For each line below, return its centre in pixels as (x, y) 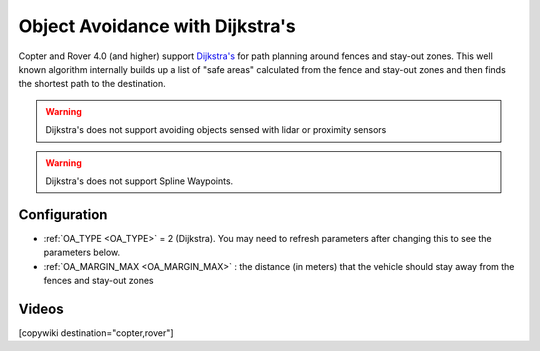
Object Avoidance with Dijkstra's (157, 26)
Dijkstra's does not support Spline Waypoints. (139, 181)
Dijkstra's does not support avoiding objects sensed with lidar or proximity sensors (216, 130)
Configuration (63, 214)
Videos (41, 308)
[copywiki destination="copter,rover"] (96, 332)
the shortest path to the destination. (92, 84)
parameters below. (82, 252)
